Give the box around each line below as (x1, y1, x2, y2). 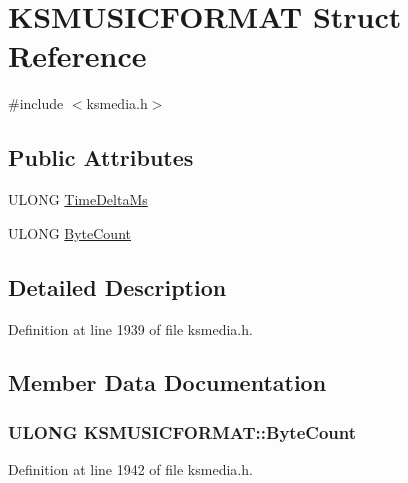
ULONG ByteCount (8, 222, 131, 243)
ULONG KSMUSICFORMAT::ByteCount (8, 419, 356, 444)
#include (8, 93, 64, 114)
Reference (8, 35, 147, 76)
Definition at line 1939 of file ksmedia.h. (8, 318, 253, 339)
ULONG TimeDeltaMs (8, 189, 148, 210)
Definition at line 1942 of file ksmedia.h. (8, 459, 253, 480)
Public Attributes (8, 142, 194, 173)
